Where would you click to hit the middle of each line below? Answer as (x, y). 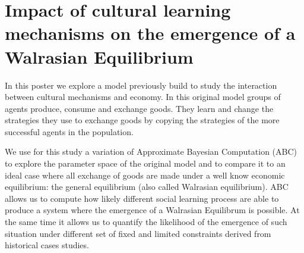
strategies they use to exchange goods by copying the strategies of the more (142, 120)
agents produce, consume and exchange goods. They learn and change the (139, 108)
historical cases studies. (47, 245)
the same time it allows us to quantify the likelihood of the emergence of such (146, 222)
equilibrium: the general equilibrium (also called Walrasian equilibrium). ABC (147, 187)
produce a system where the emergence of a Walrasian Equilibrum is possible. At (152, 210)
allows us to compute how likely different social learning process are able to (142, 198)
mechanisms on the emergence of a (150, 33)
